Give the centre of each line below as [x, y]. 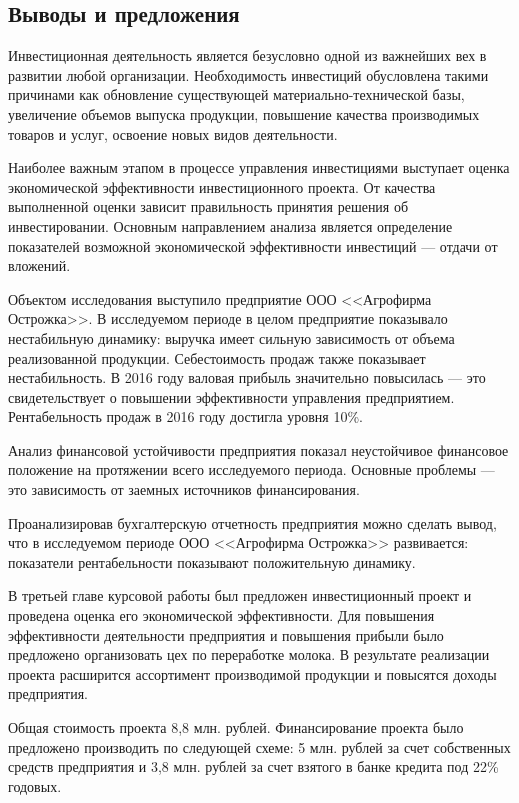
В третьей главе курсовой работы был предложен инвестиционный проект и [240, 595]
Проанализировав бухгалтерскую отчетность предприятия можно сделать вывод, [252, 522]
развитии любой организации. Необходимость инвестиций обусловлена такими [248, 74]
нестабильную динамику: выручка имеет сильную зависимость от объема [231, 337]
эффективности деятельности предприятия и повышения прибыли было [226, 634]
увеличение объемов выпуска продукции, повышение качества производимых [244, 113]
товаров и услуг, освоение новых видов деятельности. [173, 133]
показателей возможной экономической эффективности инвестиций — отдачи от [253, 245]
